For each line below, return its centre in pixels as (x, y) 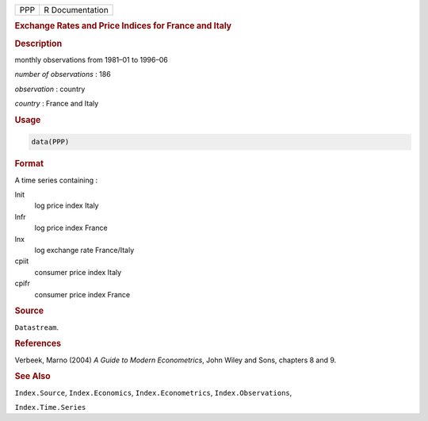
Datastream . (37, 327)
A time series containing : (56, 180)
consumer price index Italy (78, 272)
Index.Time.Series (50, 408)
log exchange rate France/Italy (84, 250)
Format (29, 164)
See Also (32, 377)
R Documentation (76, 10)
